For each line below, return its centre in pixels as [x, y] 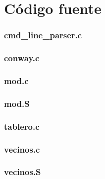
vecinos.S [23, 172]
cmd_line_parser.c [43, 35]
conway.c [22, 58]
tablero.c [22, 126]
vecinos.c [22, 149]
